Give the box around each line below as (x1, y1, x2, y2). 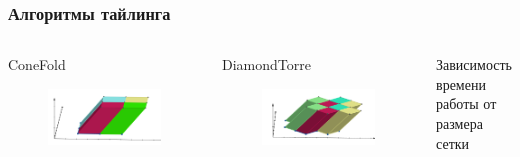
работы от (436, 93, 497, 114)
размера (436, 113, 483, 133)
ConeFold (8, 54, 66, 75)
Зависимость (436, 54, 512, 75)
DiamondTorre (222, 54, 311, 75)
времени (436, 73, 486, 94)
